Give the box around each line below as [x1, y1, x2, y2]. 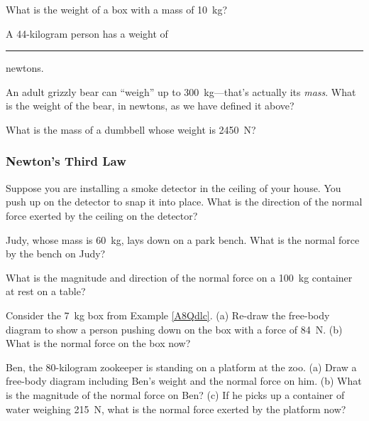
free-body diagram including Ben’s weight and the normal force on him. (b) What [6, 373, 362, 388]
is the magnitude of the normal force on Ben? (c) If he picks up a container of [6, 387, 345, 402]
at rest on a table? [6, 284, 86, 299]
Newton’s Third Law [6, 152, 126, 170]
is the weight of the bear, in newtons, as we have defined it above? [6, 98, 294, 113]
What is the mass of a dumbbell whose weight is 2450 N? [6, 122, 256, 137]
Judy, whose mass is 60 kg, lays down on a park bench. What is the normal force [6, 232, 360, 247]
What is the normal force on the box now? [6, 336, 191, 351]
